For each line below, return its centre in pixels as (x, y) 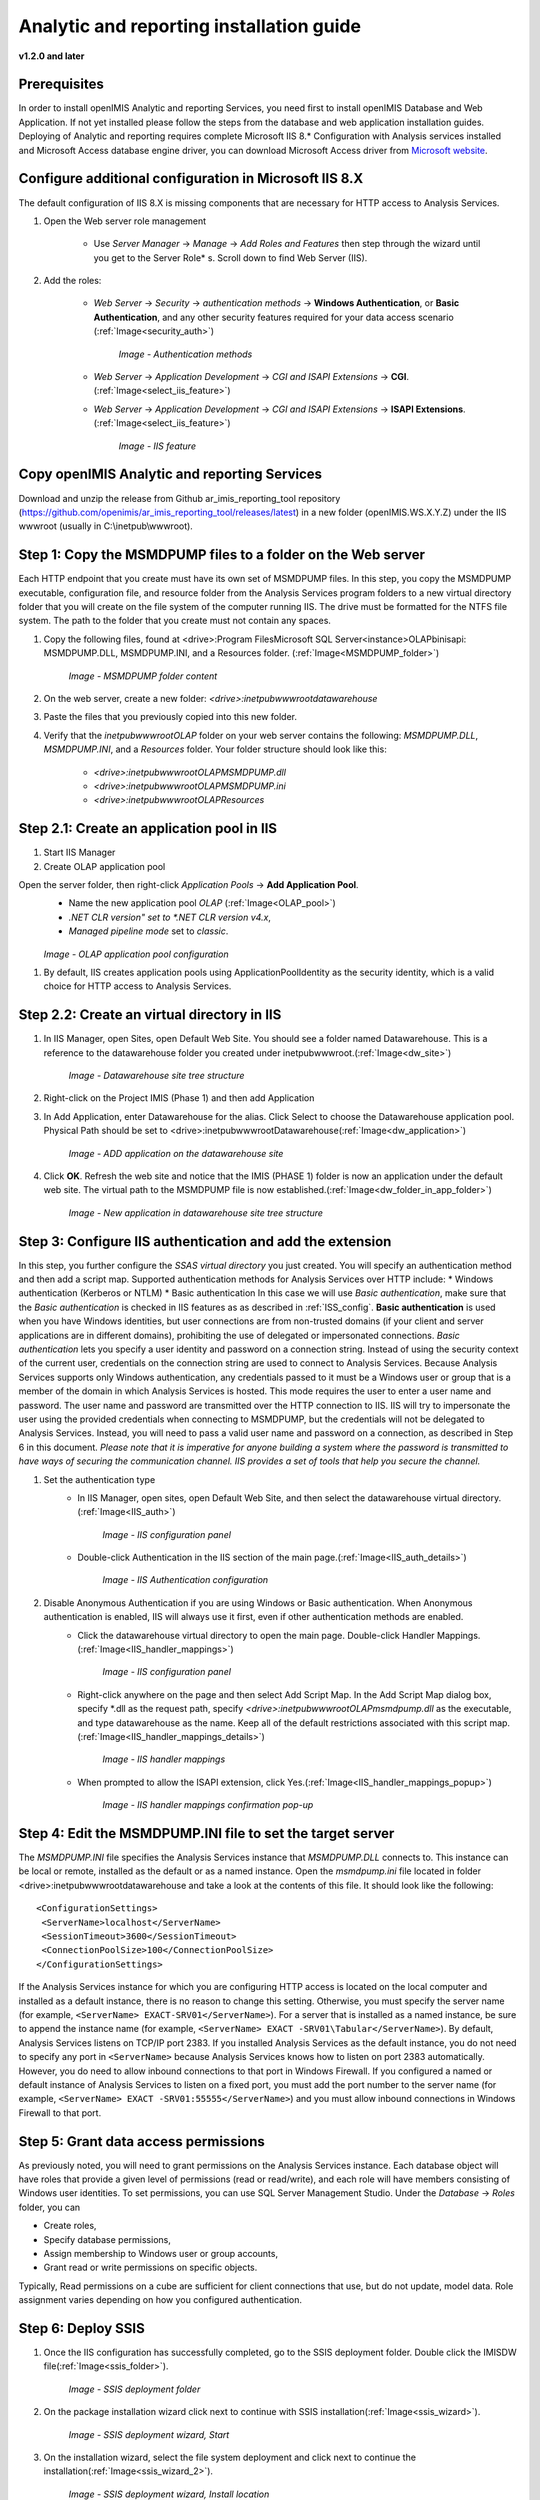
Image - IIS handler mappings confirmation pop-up (208, 1805)
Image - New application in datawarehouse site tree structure (196, 1212)
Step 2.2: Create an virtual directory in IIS (150, 1015)
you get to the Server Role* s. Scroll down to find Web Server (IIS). (230, 257)
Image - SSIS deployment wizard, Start (149, 2434)
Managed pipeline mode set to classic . (148, 931)
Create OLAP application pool (104, 866)
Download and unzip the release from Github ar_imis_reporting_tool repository (179, 498)
